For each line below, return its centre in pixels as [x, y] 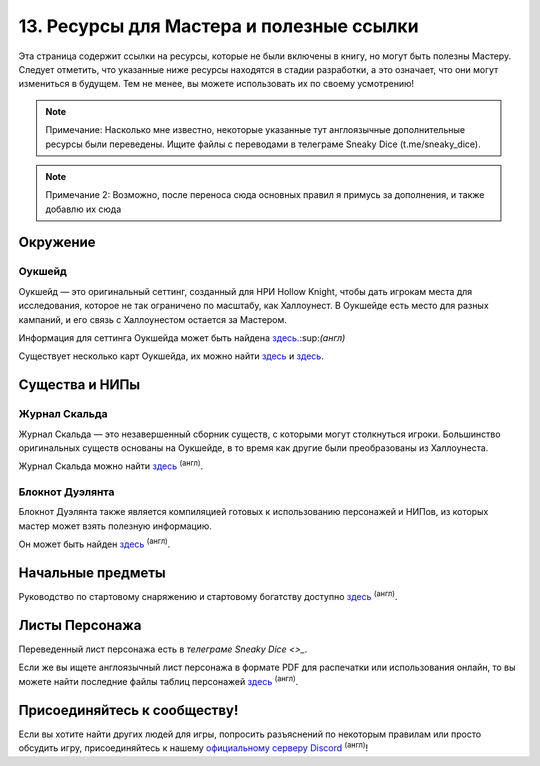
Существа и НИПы [79, 385]
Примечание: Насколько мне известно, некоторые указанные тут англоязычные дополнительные [255, 130]
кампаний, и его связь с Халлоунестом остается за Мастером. [152, 319]
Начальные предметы [92, 573]
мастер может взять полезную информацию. [115, 526]
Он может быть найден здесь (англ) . [94, 543]
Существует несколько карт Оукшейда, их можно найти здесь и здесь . [171, 356]
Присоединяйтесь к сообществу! [128, 710]
